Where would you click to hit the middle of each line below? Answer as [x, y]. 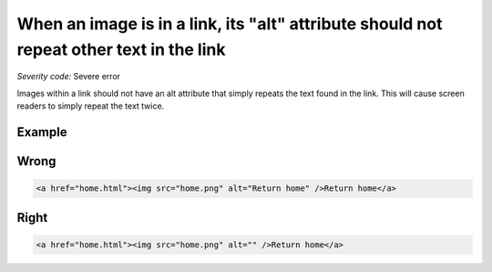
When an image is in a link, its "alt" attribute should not [230, 24]
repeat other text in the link [121, 49]
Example [42, 132]
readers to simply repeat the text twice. [91, 106]
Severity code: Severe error [69, 77]
